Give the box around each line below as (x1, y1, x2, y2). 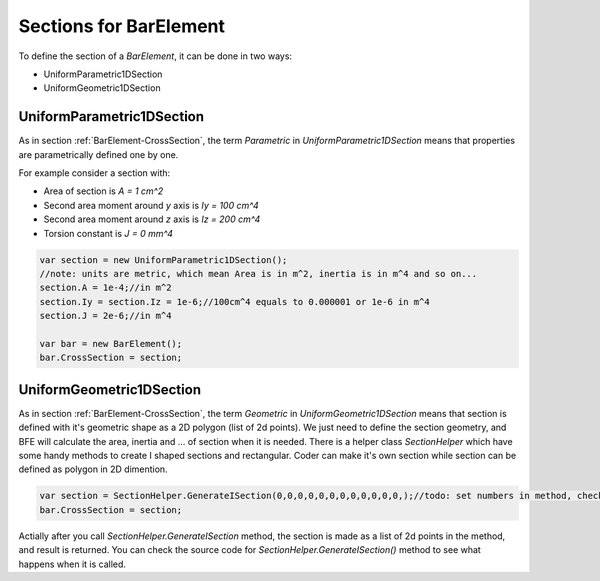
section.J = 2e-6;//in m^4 (39, 310, 172, 322)
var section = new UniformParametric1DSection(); (39, 254, 288, 265)
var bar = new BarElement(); (39, 338, 183, 349)
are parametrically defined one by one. (18, 148, 179, 160)
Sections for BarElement (18, 15, 225, 37)
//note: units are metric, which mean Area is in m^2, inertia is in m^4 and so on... (39, 268, 478, 279)
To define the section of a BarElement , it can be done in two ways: (18, 50, 293, 62)
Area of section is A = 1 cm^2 (43, 185, 164, 197)
